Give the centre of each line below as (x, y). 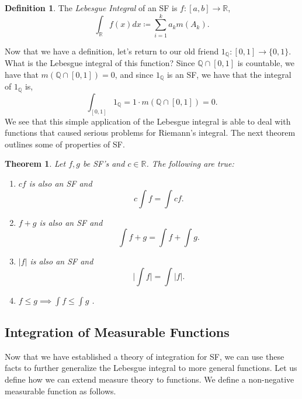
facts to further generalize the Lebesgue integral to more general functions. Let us (151, 368)
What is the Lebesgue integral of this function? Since (100, 63)
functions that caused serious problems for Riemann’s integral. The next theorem (150, 133)
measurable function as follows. (60, 391)
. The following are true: (190, 164)
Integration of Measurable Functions (117, 332)
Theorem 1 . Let (35, 164)
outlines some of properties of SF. (65, 144)
